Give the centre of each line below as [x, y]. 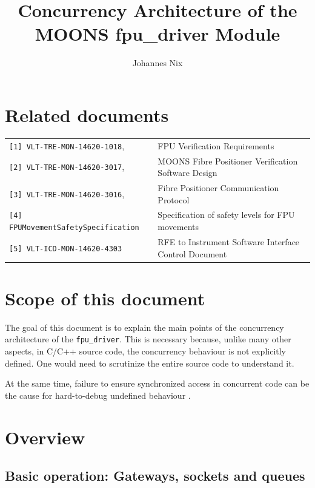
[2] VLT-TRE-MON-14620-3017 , [67, 167]
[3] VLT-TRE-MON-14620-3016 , [67, 193]
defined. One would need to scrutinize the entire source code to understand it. [150, 363]
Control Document [192, 253]
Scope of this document [105, 298]
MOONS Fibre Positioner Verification [228, 161]
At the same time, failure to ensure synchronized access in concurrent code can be [157, 383]
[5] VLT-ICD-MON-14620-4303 [66, 249]
